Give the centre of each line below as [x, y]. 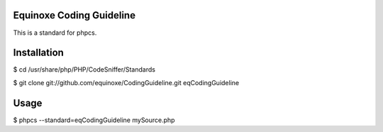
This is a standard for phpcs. [55, 33]
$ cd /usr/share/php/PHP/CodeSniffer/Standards [84, 70]
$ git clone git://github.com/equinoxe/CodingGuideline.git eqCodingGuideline [126, 82]
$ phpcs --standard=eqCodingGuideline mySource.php [94, 120]
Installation [38, 53]
